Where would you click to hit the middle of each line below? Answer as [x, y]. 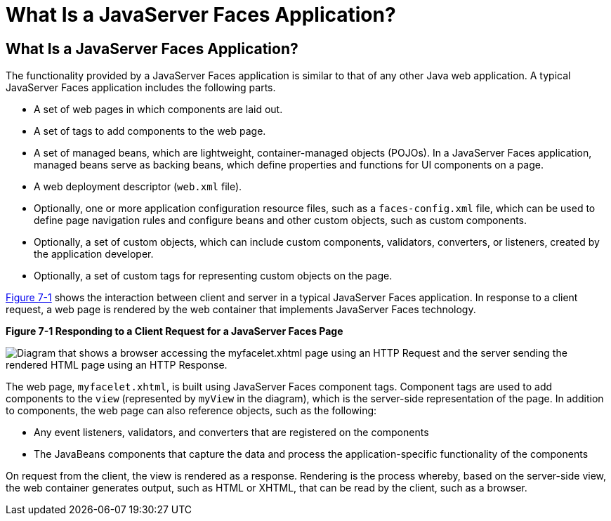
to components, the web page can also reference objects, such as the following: [191, 411]
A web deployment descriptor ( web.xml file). [138, 187]
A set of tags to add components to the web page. [150, 131]
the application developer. [94, 254]
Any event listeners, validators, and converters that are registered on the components [231, 433]
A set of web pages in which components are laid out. [158, 110]
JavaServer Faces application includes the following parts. [141, 88]
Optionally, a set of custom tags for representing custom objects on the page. [213, 276]
